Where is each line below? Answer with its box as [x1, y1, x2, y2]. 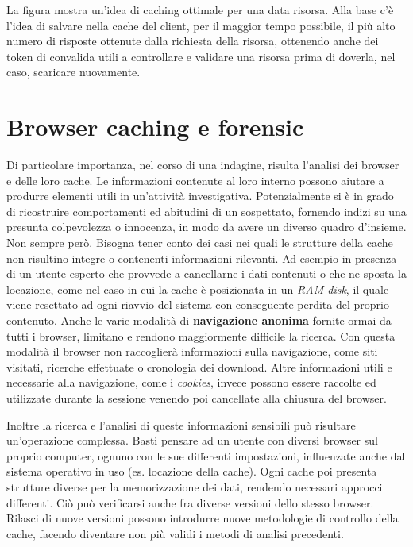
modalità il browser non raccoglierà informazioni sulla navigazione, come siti [6, 343, 378, 360]
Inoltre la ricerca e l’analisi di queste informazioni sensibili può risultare [6, 416, 356, 433]
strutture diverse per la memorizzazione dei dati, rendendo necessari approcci [6, 478, 383, 495]
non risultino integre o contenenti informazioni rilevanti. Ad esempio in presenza [6, 249, 397, 266]
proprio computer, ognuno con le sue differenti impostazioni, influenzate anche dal [6, 447, 406, 464]
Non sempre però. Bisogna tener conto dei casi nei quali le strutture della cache [6, 234, 393, 251]
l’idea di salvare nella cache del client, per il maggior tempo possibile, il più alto [6, 17, 396, 33]
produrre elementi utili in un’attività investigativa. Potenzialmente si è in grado [6, 187, 394, 204]
